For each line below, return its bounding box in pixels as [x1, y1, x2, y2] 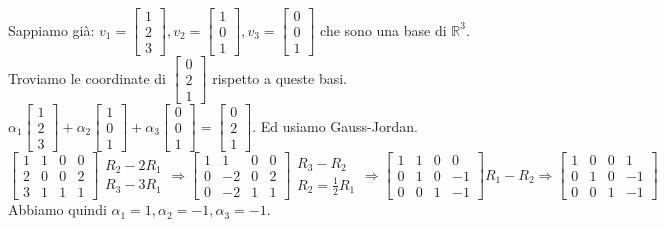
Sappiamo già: [8, 19, 95, 40]
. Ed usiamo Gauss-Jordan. [252, 115, 418, 136]
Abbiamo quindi [8, 199, 107, 220]
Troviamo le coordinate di [8, 67, 166, 88]
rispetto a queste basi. [212, 67, 347, 88]
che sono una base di [320, 19, 447, 40]
